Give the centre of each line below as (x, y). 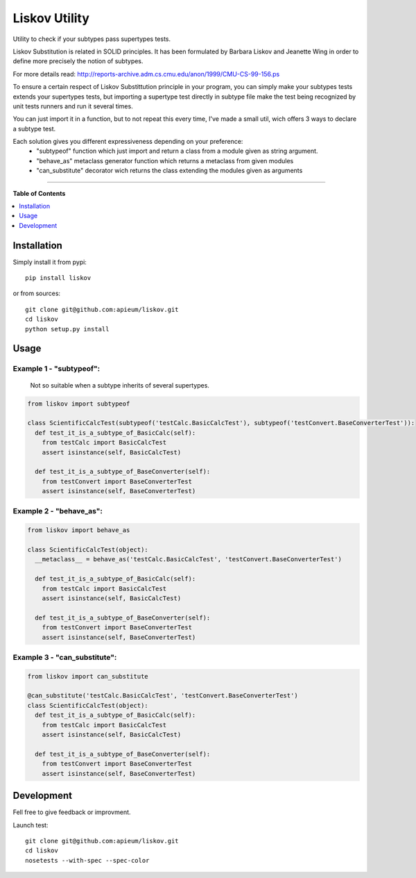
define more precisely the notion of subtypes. (78, 61)
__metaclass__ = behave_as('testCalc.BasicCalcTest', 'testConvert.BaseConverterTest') (189, 560)
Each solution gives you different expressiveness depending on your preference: (128, 142)
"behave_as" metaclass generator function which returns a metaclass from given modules (165, 160)
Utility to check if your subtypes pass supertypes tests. (92, 39)
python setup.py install (67, 329)
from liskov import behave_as (79, 530)
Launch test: (31, 825)
